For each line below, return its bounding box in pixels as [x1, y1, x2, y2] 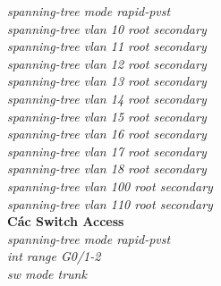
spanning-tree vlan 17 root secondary [7, 141, 207, 160]
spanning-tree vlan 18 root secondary [7, 159, 207, 178]
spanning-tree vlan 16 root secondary [7, 124, 207, 143]
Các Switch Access [7, 212, 124, 231]
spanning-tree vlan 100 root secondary [7, 176, 213, 195]
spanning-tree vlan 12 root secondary [7, 54, 207, 72]
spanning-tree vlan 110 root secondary [7, 194, 213, 213]
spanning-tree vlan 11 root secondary [7, 37, 207, 55]
